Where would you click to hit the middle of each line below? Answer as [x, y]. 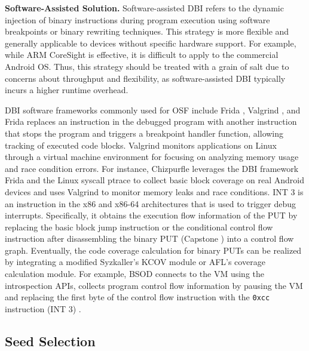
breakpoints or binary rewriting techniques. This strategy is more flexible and [147, 31]
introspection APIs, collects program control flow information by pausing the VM [154, 285]
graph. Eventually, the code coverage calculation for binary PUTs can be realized [153, 250]
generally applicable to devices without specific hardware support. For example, [151, 43]
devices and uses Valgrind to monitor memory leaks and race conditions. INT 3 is [154, 191]
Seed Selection [50, 341]
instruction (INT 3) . [43, 308]
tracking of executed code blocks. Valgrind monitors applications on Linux [141, 145]
